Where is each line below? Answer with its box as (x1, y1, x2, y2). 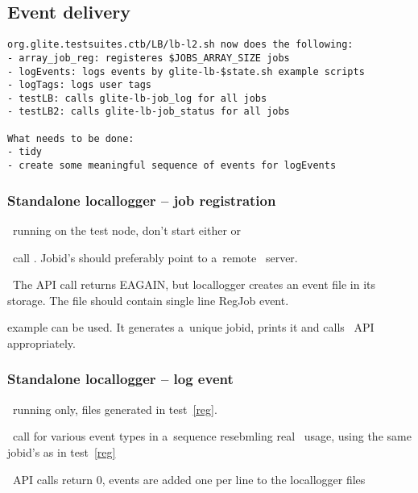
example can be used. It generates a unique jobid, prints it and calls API (7, 319, 375, 336)
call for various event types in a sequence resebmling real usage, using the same (12, 428, 412, 445)
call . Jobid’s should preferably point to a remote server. (12, 249, 298, 265)
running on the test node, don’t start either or (12, 221, 242, 238)
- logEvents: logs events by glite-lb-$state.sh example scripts (7, 65, 365, 77)
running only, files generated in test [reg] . (12, 400, 217, 417)
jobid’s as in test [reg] (7, 443, 116, 460)
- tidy (7, 146, 42, 158)
